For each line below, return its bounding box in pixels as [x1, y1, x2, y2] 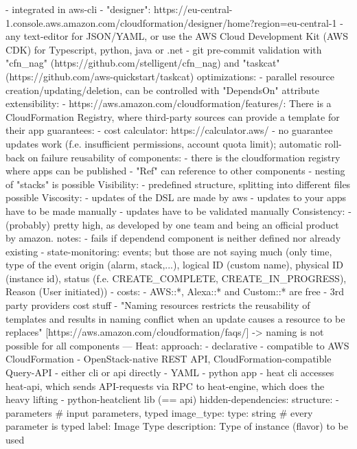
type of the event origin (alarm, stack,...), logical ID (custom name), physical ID [5, 257, 343, 272]
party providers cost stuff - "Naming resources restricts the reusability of [5, 298, 310, 312]
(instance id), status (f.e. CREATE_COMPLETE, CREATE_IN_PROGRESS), [5, 270, 347, 285]
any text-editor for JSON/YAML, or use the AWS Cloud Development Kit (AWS [5, 29, 348, 43]
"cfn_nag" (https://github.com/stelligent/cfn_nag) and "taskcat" [5, 56, 280, 70]
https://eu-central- [154, 2, 233, 16]
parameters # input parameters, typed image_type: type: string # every [5, 405, 313, 419]
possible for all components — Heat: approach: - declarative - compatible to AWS [5, 338, 349, 352]
